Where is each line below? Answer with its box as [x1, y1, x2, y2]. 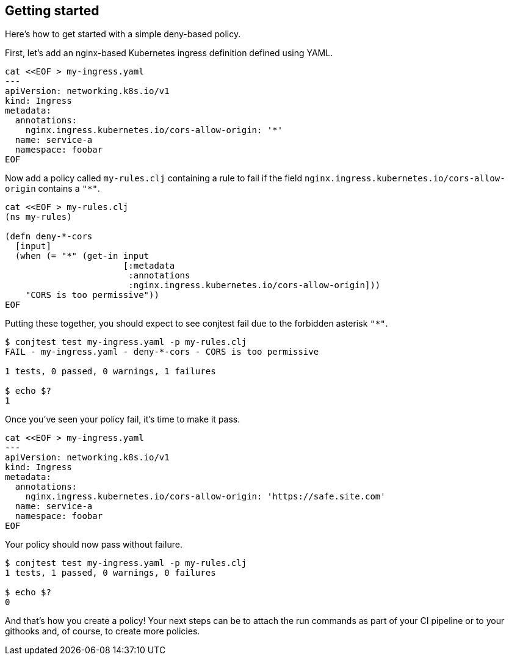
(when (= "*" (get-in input [15, 251, 150, 261]
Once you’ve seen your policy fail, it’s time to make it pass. [5, 414, 240, 425]
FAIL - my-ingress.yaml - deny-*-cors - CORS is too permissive [5, 347, 319, 357]
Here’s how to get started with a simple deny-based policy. [5, 29, 241, 40]
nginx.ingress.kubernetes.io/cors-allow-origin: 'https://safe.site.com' [25, 491, 386, 502]
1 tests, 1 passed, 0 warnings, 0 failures [5, 568, 216, 578]
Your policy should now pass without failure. [5, 539, 182, 550]
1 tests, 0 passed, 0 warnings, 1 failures [5, 366, 216, 377]
